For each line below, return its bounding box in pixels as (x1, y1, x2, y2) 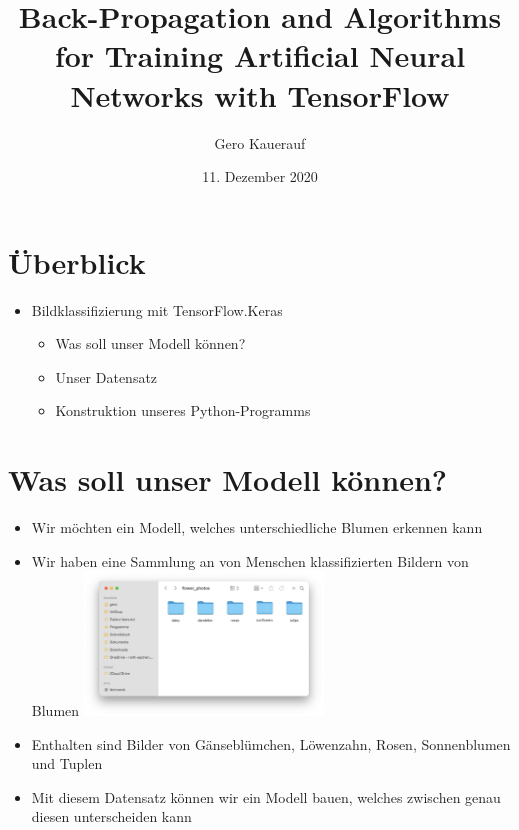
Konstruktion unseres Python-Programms (55, 400, 311, 421)
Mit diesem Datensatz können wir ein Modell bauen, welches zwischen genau (31, 786, 501, 807)
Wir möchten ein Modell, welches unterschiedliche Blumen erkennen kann (31, 517, 483, 538)
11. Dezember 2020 (202, 166, 318, 187)
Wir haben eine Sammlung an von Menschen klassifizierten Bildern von (31, 550, 469, 571)
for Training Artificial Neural (54, 35, 466, 76)
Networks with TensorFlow (70, 74, 450, 115)
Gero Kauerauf (214, 132, 306, 153)
